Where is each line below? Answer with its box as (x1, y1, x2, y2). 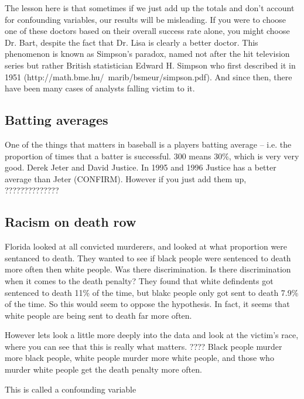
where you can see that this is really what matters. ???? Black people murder (5, 340, 282, 352)
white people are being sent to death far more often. (5, 309, 192, 321)
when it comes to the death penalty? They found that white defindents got (5, 274, 274, 287)
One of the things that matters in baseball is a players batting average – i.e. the (5, 138, 292, 150)
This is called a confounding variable (5, 383, 136, 395)
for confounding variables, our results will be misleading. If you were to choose (5, 13, 286, 25)
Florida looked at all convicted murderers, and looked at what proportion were (5, 240, 288, 253)
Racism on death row (5, 213, 136, 231)
